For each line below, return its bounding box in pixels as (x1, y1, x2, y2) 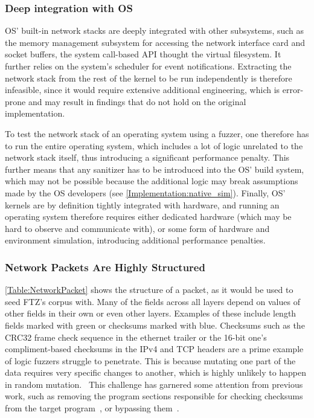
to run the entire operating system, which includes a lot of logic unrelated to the (5, 139, 303, 152)
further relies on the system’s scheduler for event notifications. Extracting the (5, 60, 292, 72)
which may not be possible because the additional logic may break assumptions (5, 175, 298, 187)
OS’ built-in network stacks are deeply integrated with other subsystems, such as (5, 24, 304, 37)
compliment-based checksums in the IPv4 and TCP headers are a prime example (5, 342, 304, 355)
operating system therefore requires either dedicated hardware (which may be (5, 210, 292, 223)
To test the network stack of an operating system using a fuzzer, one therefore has (5, 127, 309, 140)
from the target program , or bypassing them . (5, 402, 179, 414)
